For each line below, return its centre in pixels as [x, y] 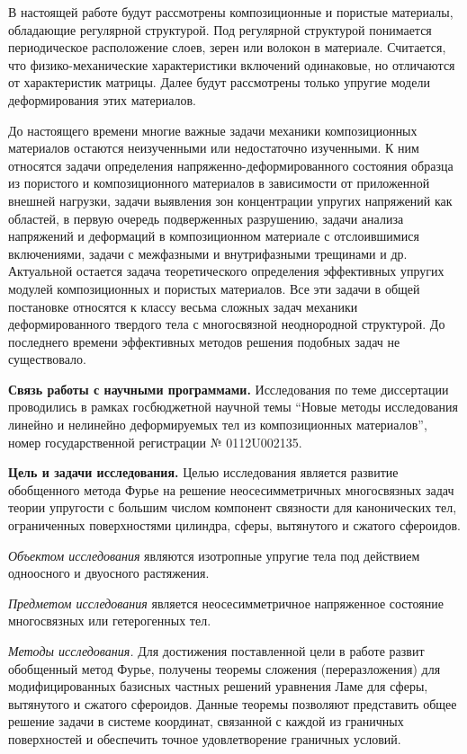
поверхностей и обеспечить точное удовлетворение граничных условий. [205, 738]
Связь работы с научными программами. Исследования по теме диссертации [229, 389]
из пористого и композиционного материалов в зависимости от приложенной [219, 183]
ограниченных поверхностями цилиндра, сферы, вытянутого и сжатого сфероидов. [234, 525]
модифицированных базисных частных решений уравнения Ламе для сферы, [218, 686]
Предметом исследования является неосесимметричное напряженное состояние [226, 603]
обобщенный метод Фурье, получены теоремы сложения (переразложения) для [225, 668]
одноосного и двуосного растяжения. [109, 573]
